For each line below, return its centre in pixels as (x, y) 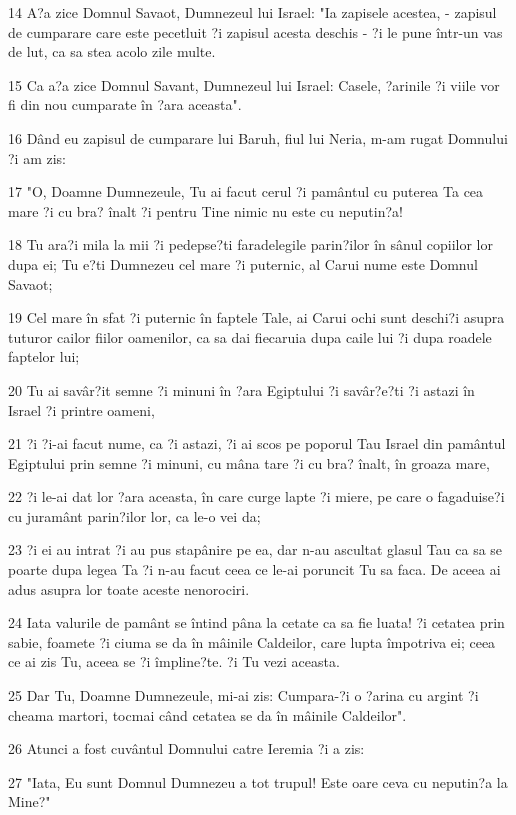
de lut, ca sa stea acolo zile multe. (112, 51)
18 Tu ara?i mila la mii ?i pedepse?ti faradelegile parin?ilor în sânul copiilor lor (250, 244)
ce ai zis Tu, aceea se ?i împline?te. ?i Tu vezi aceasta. (174, 661)
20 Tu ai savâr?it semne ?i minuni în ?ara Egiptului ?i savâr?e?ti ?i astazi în (241, 389)
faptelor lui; (44, 356)
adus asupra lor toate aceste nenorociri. (129, 588)
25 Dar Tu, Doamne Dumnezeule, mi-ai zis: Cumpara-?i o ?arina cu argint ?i (243, 695)
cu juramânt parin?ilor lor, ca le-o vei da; (134, 515)
